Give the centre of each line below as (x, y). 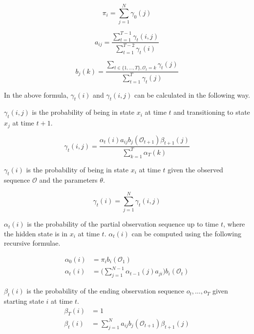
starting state (24, 301)
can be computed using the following (186, 233)
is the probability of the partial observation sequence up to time (123, 224)
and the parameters (68, 180)
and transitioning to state (212, 112)
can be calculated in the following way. (192, 94)
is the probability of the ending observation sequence (105, 291)
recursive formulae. (32, 243)
